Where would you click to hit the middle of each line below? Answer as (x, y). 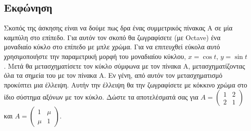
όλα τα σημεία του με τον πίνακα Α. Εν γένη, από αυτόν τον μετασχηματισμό (113, 75)
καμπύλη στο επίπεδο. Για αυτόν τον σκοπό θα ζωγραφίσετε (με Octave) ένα (112, 37)
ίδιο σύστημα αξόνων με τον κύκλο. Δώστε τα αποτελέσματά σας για (101, 97)
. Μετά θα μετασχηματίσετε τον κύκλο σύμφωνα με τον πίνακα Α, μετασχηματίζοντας (125, 65)
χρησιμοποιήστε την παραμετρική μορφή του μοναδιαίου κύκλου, (95, 56)
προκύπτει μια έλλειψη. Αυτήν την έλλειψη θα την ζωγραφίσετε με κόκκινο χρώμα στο (126, 84)
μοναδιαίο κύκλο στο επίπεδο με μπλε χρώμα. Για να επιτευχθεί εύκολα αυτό (112, 47)
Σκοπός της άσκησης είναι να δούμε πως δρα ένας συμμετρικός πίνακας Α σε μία (118, 28)
